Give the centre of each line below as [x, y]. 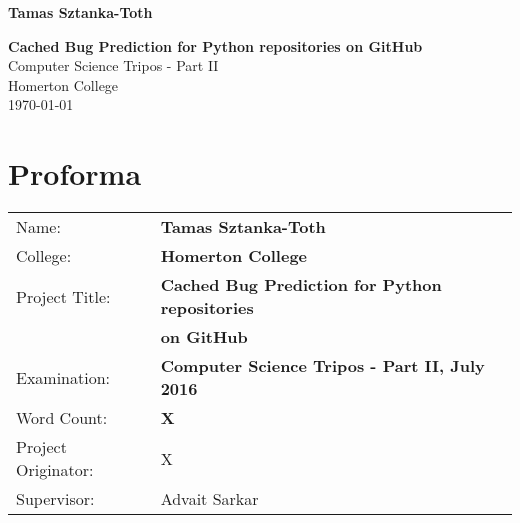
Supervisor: [55, 499]
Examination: [63, 377]
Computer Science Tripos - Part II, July [322, 366]
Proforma [75, 173]
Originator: [55, 470]
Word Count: [62, 418]
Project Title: [63, 296]
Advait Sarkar [209, 499]
